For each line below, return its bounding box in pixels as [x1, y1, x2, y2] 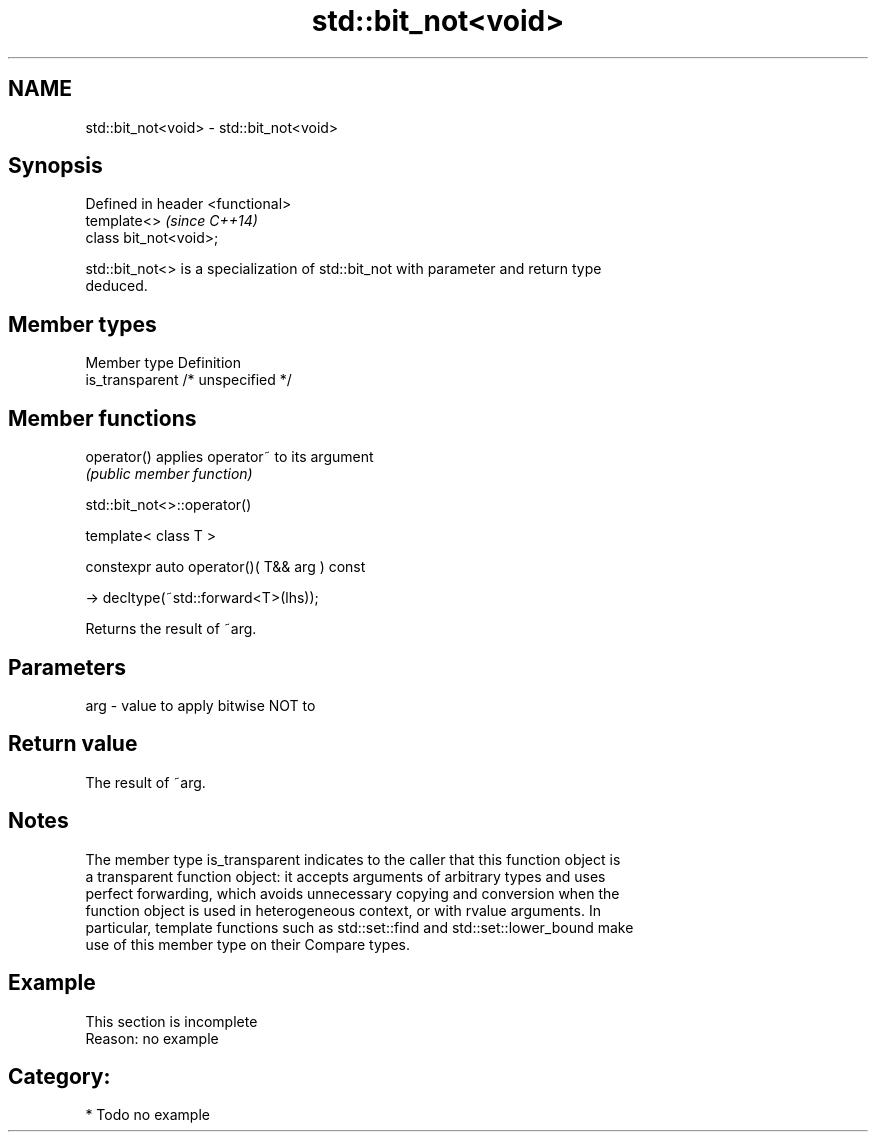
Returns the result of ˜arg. [85, 620, 257, 638]
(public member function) [85, 465, 253, 483]
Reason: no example [85, 1029, 219, 1047]
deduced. [85, 277, 148, 295]
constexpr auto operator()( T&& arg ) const [85, 558, 366, 576]
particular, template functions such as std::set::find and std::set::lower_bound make [85, 918, 634, 936]
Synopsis [8, 153, 103, 179]
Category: [8, 1063, 111, 1089]
